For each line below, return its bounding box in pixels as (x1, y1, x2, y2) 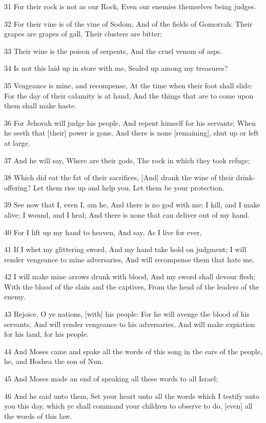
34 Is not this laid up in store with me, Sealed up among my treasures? (4, 63, 228, 73)
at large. (4, 137, 30, 148)
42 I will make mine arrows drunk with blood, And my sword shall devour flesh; (4, 271, 256, 282)
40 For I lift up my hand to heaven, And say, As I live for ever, (4, 226, 202, 237)
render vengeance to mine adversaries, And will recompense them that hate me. (4, 254, 255, 264)
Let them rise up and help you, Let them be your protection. (33, 182, 224, 193)
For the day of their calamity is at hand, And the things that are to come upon (4, 90, 254, 101)
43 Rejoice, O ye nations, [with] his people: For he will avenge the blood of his (4, 309, 250, 319)
